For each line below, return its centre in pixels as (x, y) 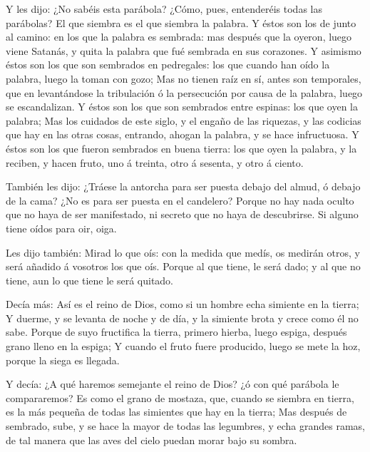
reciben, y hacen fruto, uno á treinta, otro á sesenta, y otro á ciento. (155, 162)
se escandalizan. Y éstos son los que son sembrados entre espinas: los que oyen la (182, 107)
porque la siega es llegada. (63, 360)
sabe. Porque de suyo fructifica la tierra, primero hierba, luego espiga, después (176, 332)
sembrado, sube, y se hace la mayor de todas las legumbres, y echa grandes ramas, (185, 426)
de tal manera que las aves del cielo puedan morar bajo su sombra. (151, 440)
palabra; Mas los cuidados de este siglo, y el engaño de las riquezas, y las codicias (184, 120)
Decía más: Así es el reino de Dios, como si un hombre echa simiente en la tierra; (183, 304)
